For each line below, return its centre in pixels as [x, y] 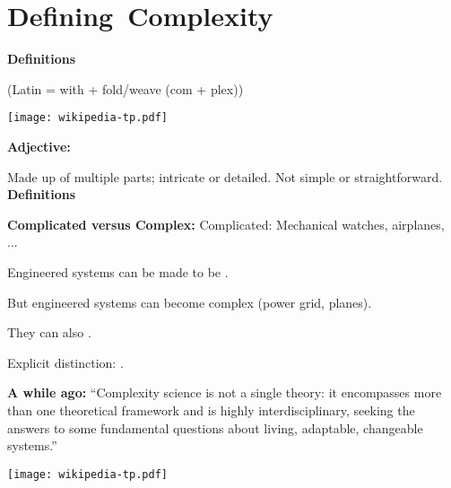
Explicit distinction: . [65, 362]
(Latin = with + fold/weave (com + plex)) [126, 88]
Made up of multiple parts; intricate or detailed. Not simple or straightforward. [225, 176]
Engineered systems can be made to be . [118, 271]
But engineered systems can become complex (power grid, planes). [190, 302]
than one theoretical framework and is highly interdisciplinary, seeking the [211, 410]
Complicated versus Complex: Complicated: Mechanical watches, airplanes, [226, 224]
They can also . [49, 332]
